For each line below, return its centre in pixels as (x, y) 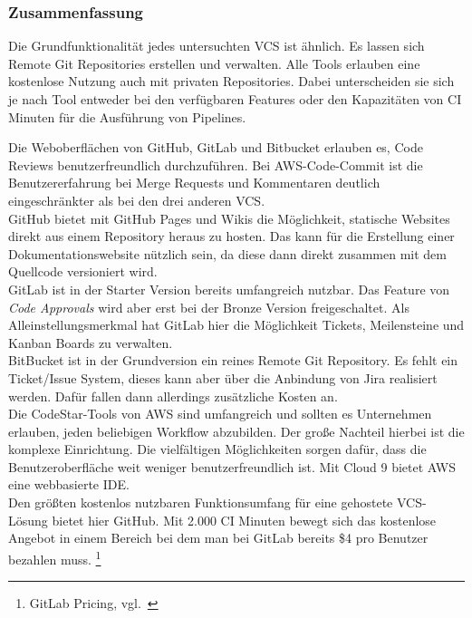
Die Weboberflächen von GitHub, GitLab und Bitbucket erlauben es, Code (216, 147)
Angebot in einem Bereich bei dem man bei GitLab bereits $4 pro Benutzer (218, 538)
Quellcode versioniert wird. (83, 271)
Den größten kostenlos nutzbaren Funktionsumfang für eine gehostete (201, 502)
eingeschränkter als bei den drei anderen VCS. (137, 200)
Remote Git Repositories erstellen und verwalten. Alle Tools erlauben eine (214, 63)
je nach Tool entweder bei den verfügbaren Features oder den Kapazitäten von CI (235, 99)
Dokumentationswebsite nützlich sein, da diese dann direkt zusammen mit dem (227, 253)
